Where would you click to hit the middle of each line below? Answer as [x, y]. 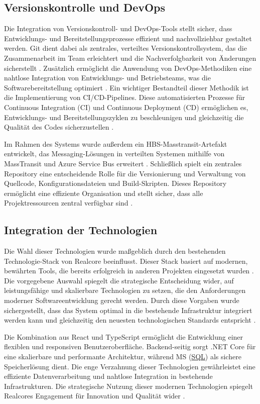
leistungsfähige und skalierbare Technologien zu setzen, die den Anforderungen [125, 290]
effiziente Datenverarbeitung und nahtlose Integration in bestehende [108, 376]
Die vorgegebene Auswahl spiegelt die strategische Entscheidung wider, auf [119, 280]
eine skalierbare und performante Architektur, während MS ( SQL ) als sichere [123, 357]
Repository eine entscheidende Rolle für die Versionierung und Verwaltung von [125, 173]
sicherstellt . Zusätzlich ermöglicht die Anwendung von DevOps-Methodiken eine [128, 68]
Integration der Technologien [81, 230]
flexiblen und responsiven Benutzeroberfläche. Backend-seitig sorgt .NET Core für [130, 346]
